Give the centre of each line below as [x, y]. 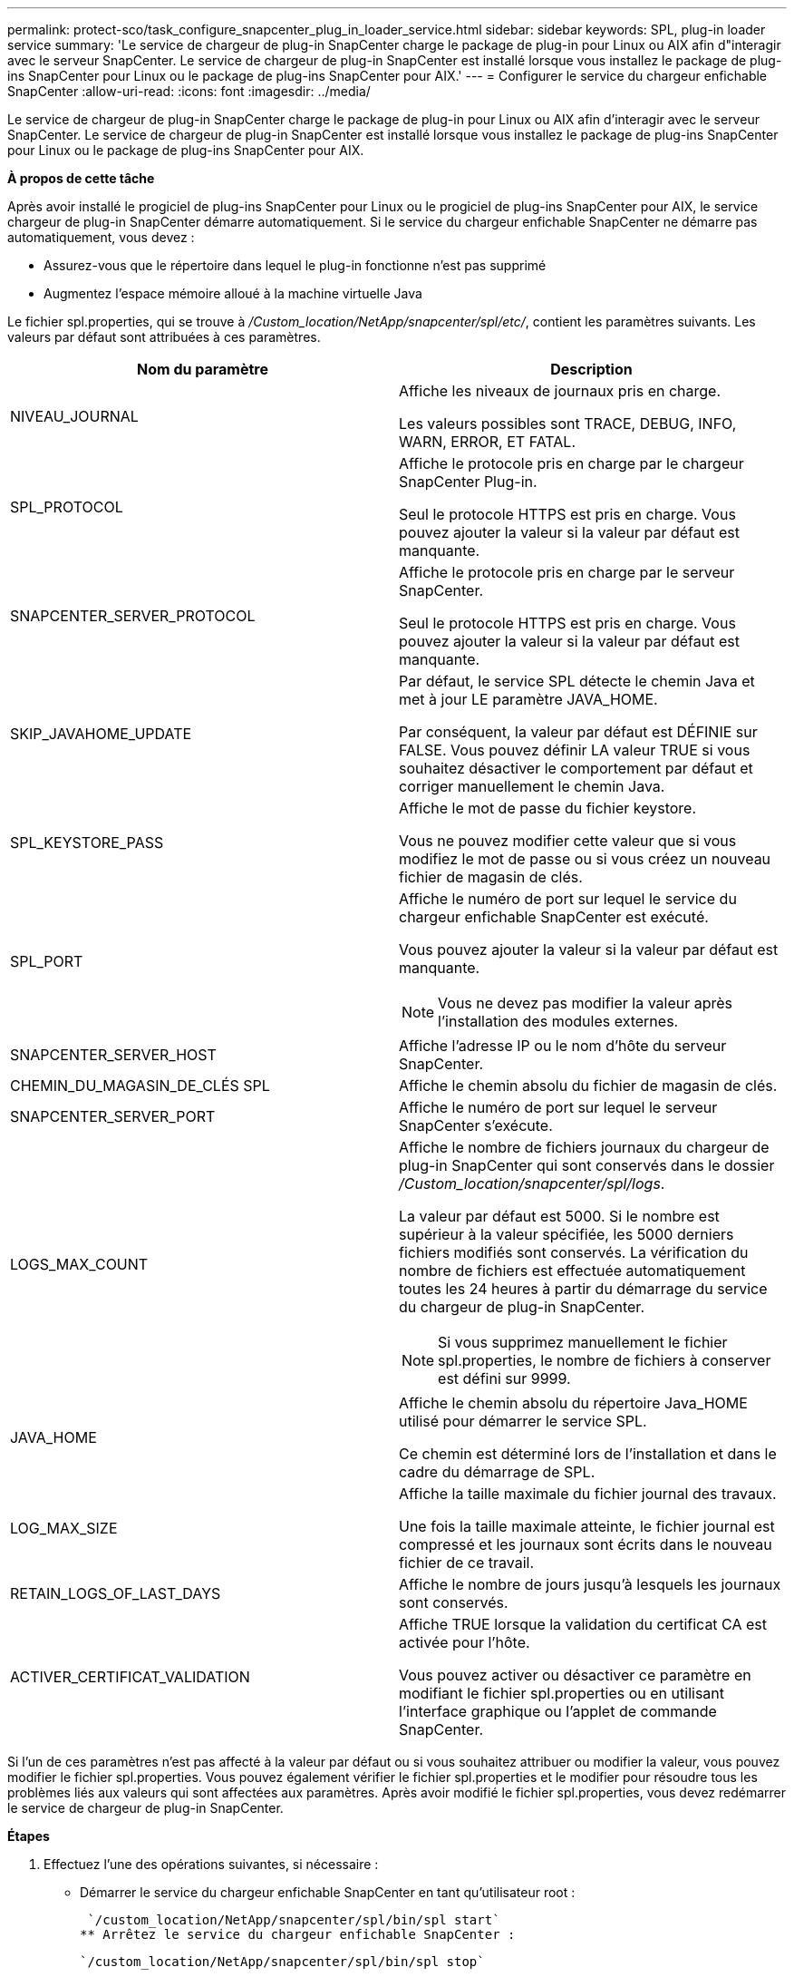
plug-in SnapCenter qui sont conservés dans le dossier [587, 1165]
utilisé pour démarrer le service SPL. [523, 1421]
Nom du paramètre [203, 369]
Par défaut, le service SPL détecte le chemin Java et [577, 681]
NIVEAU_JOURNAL [74, 416]
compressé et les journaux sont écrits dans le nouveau [586, 1544]
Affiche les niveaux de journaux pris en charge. [560, 391]
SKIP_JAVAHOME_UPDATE [101, 734]
